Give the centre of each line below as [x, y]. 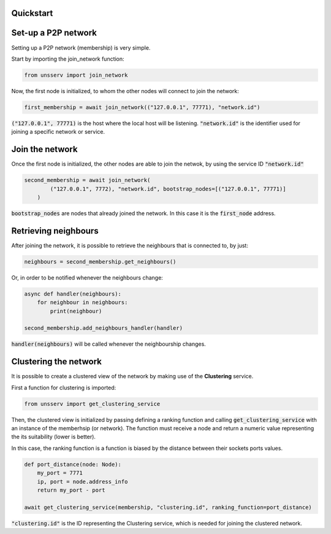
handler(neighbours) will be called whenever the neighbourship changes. [109, 344]
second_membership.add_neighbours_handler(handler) [104, 328]
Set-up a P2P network [54, 33]
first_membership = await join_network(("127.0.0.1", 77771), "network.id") [142, 107]
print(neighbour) [76, 311]
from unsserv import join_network [76, 75]
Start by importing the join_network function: [68, 59]
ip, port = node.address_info [82, 482]
